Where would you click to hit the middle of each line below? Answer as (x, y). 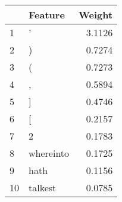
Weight (96, 15)
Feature (47, 15)
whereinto (49, 153)
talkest (43, 187)
